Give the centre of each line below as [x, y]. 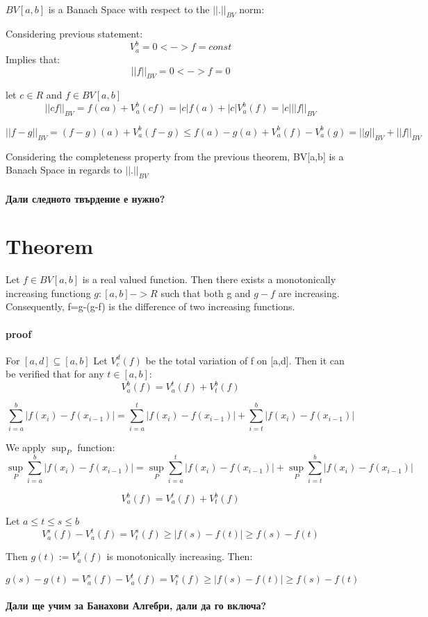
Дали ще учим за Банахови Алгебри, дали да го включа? [136, 605]
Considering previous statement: [74, 34]
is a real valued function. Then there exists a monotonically [209, 279]
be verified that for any [55, 374]
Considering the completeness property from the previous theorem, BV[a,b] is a [175, 156]
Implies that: [33, 59]
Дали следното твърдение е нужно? [85, 198]
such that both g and [206, 293]
